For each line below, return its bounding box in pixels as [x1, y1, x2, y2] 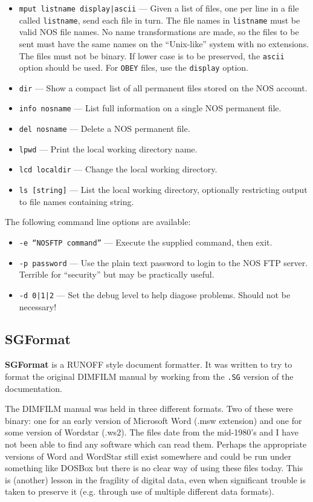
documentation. [5, 382, 62, 394]
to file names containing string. [19, 195, 134, 207]
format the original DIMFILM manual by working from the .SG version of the [5, 370, 294, 382]
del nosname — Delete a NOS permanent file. [19, 122, 190, 135]
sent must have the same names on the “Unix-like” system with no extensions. [19, 37, 309, 50]
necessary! [19, 300, 57, 313]
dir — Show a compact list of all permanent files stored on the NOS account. [19, 81, 308, 94]
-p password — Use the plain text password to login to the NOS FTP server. [19, 256, 308, 269]
